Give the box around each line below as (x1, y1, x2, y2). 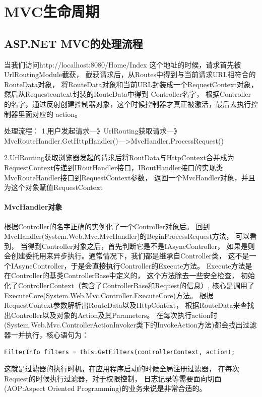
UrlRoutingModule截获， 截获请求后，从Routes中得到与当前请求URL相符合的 (4, 69, 256, 80)
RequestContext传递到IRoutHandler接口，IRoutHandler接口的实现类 (4, 162, 223, 172)
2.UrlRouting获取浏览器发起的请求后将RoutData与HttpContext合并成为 (4, 152, 234, 163)
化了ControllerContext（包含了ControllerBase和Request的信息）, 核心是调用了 (4, 280, 254, 291)
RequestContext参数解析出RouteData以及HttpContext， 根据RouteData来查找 (4, 300, 254, 310)
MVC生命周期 (4, 1, 100, 22)
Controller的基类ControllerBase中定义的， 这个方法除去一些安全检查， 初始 (11, 270, 255, 281)
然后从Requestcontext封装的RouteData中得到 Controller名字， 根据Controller (4, 89, 251, 99)
